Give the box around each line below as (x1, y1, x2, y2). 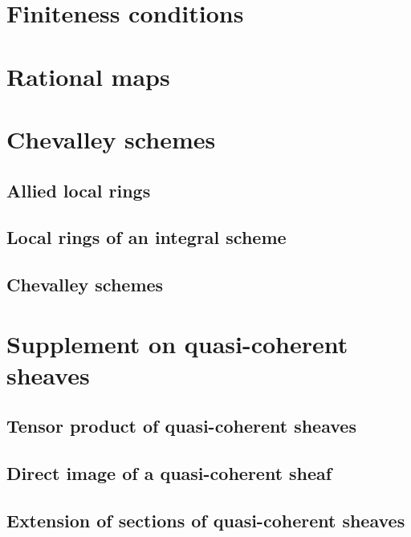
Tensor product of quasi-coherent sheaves (6, 413, 356, 438)
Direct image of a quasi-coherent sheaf (6, 461, 332, 486)
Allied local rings (6, 177, 151, 202)
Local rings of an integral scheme (6, 225, 287, 250)
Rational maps (6, 59, 170, 92)
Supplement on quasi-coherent (6, 327, 348, 360)
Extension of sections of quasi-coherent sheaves (6, 507, 405, 532)
